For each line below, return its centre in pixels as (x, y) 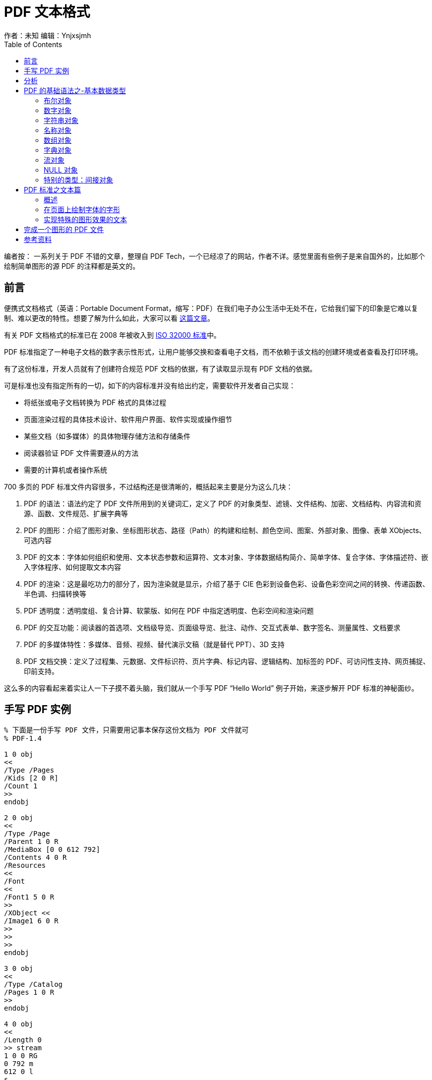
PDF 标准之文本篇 (53, 189)
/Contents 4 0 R (35, 858)
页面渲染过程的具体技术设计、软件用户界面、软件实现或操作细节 (128, 419)
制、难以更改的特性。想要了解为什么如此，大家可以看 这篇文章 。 (109, 318)
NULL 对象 (61, 170)
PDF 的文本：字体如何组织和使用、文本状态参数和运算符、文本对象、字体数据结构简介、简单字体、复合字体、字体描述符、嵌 (226, 557)
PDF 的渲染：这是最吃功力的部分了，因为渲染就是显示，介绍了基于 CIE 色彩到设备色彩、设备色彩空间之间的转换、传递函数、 (227, 584)
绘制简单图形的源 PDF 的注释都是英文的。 (72, 266)
